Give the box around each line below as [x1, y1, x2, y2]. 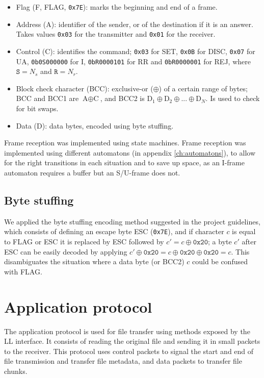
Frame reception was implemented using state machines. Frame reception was [4, 137, 246, 148]
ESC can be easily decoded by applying [4, 246, 127, 257]
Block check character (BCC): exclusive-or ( [16, 83, 153, 93]
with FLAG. [4, 266, 42, 276]
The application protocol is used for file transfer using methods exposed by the [4, 325, 250, 336]
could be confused [192, 256, 248, 267]
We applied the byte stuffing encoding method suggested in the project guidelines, [4, 216, 260, 226]
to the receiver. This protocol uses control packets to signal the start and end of [4, 345, 254, 356]
